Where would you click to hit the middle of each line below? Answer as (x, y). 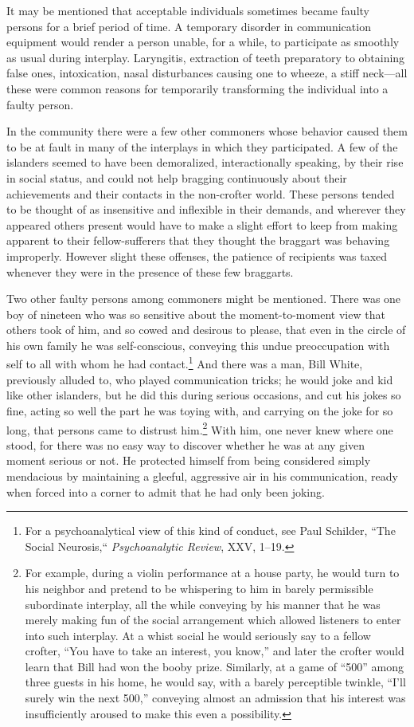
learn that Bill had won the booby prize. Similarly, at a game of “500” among (214, 666)
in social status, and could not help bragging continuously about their (177, 177)
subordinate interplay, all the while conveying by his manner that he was (203, 604)
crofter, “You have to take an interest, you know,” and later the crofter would (215, 651)
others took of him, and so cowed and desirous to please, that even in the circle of (206, 330)
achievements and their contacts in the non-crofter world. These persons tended (201, 193)
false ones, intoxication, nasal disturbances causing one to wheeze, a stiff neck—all (207, 73)
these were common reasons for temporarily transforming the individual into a (197, 88)
